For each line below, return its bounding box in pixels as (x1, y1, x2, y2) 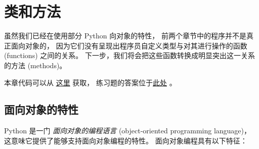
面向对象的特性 (4, 102, 78, 117)
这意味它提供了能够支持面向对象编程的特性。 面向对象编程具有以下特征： (4, 135, 247, 145)
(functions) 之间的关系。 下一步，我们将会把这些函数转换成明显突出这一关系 (4, 50, 255, 61)
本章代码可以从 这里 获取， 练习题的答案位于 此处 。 (4, 77, 177, 87)
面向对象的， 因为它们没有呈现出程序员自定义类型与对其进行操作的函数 (11, 40, 247, 51)
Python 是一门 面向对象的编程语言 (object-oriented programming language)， (4, 125, 251, 136)
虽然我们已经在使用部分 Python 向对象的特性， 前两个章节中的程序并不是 (4, 30, 246, 41)
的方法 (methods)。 (4, 60, 67, 70)
